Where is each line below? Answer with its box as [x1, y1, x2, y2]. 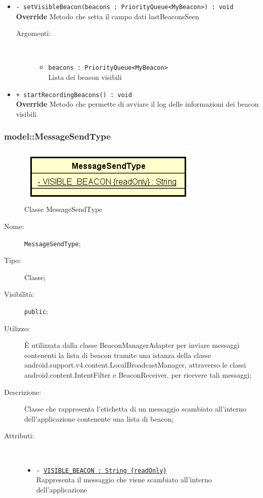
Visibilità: [4, 289, 34, 299]
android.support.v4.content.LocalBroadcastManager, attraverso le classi [24, 359, 246, 370]
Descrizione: [4, 386, 41, 397]
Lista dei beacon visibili [48, 72, 122, 82]
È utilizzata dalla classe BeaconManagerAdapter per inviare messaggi [24, 340, 240, 350]
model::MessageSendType [4, 130, 111, 143]
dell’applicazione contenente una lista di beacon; [24, 413, 174, 424]
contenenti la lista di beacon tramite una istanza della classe [24, 349, 211, 360]
